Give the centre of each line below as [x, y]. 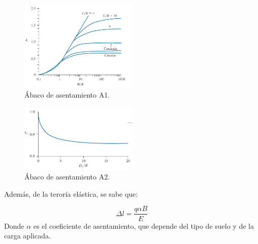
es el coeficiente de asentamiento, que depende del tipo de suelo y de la [143, 225]
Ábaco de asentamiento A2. [67, 177]
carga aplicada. [27, 236]
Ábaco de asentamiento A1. [67, 95]
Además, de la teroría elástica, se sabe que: [71, 193]
